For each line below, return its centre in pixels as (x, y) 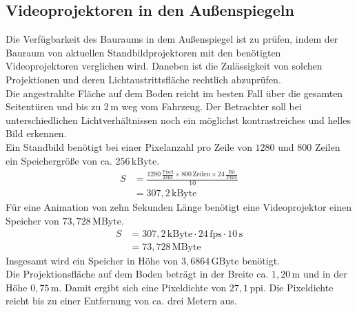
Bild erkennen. (36, 133)
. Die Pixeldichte (298, 287)
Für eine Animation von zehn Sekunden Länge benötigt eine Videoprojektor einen (178, 207)
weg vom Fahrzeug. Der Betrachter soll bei (212, 106)
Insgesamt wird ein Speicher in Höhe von (92, 260)
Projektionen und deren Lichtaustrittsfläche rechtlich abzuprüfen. (143, 79)
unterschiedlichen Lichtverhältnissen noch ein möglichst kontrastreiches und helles (178, 119)
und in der (325, 274)
